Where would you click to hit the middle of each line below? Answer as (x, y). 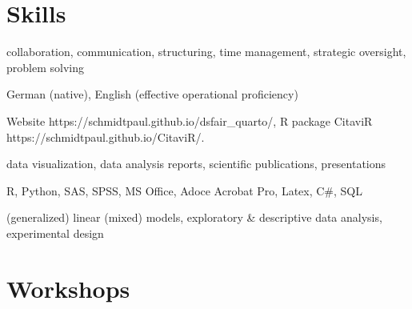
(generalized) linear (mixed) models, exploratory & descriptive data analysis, (194, 217)
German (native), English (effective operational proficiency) (152, 94)
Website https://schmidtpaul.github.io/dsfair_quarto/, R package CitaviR (190, 120)
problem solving (45, 67)
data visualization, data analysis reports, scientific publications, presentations (196, 164)
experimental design (55, 233)
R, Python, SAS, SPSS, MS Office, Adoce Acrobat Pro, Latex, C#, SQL (185, 190)
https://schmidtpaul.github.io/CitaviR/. (106, 136)
